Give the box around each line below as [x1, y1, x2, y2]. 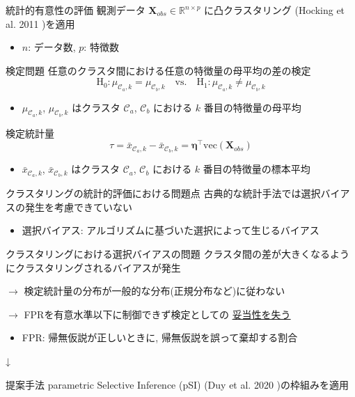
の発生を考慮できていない [15, 199, 132, 214]
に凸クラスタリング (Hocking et [204, 3, 345, 17]
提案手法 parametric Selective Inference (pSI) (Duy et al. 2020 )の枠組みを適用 [6, 377, 349, 391]
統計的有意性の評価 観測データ [6, 3, 145, 17]
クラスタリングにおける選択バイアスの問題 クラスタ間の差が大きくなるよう [6, 246, 350, 260]
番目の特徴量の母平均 [203, 100, 301, 114]
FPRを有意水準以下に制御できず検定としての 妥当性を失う [24, 306, 291, 321]
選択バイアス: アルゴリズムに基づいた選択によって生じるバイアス [22, 223, 319, 238]
